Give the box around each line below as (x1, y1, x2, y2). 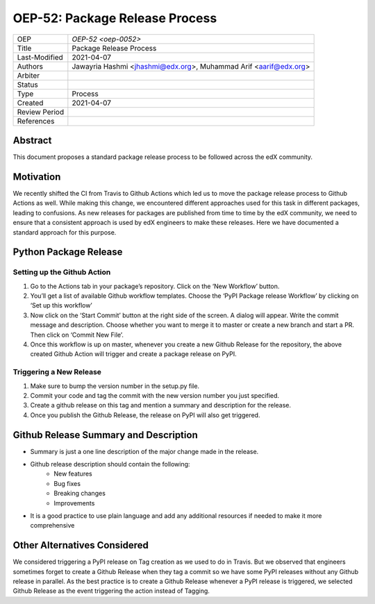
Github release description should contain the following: (30, 460, 190, 469)
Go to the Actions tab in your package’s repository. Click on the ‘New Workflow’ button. (30, 282, 280, 290)
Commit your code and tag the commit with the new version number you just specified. (30, 391, 280, 399)
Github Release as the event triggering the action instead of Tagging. (12, 587, 210, 595)
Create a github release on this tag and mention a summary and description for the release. (30, 401, 292, 410)
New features (53, 469, 93, 478)
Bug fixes (53, 479, 81, 487)
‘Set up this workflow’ (30, 301, 93, 310)
